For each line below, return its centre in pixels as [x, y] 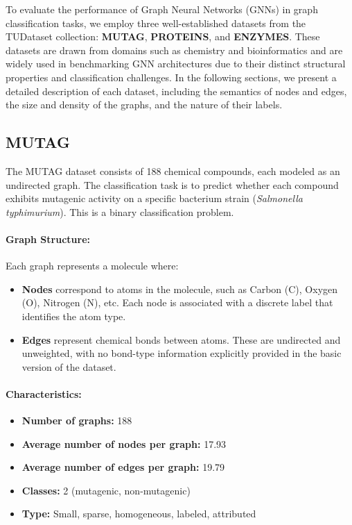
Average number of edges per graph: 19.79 [123, 467]
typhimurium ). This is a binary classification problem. [120, 211]
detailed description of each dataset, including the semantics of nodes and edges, [176, 91]
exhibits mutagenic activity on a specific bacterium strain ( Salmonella [154, 198]
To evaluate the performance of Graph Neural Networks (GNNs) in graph [162, 9]
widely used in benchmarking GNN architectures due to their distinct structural [176, 64]
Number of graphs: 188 [77, 420]
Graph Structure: [48, 239]
